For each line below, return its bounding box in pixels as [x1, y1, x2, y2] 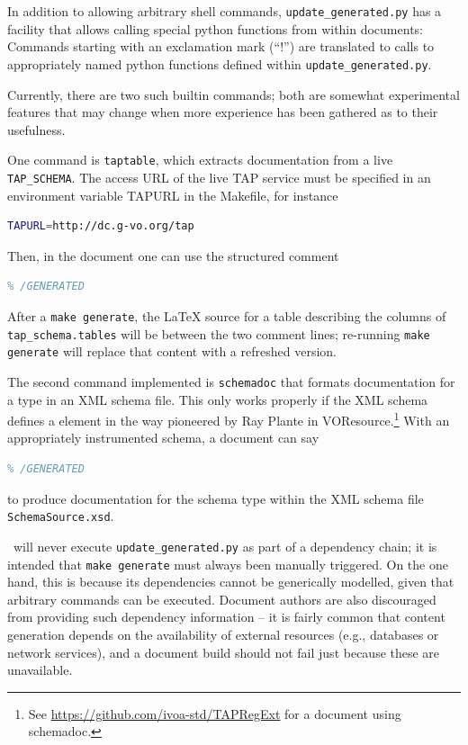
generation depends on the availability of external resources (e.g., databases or [7, 624, 439, 643]
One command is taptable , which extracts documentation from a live [7, 150, 393, 169]
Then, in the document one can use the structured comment [7, 246, 339, 265]
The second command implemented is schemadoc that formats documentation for [7, 372, 455, 390]
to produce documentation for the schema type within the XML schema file [7, 489, 424, 507]
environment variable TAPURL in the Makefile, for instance [7, 185, 338, 204]
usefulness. [7, 120, 66, 139]
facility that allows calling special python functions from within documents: [7, 19, 423, 38]
